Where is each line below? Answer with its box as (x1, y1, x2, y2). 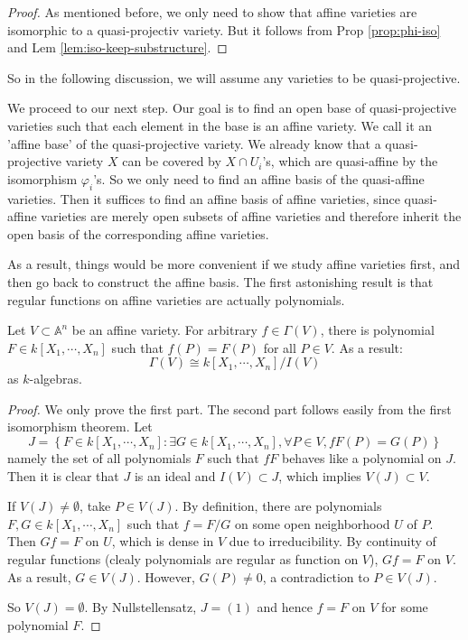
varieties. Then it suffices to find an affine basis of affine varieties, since (7, 189, 400, 208)
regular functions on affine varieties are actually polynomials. (7, 290, 345, 309)
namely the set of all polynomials (7, 449, 192, 468)
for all (263, 338, 296, 357)
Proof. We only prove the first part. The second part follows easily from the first (7, 399, 452, 418)
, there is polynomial (320, 320, 435, 339)
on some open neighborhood (235, 514, 390, 533)
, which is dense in (111, 532, 214, 551)
